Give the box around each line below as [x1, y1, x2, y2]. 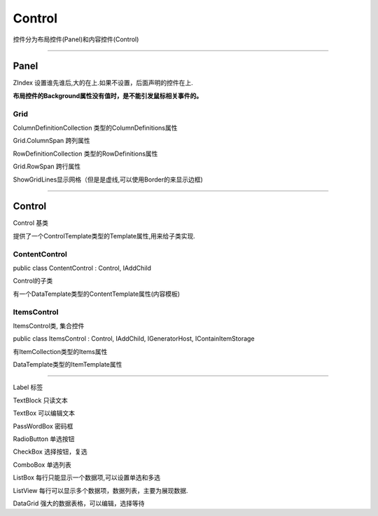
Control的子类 [13, 277, 53, 285]
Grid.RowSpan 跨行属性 [13, 162, 81, 171]
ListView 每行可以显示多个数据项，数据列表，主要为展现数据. [13, 486, 188, 494]
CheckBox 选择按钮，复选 [13, 447, 87, 456]
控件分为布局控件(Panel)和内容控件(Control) [13, 35, 139, 43]
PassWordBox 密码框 [13, 421, 73, 430]
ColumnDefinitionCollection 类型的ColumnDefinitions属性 [13, 123, 178, 132]
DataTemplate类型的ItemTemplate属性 [13, 360, 122, 369]
